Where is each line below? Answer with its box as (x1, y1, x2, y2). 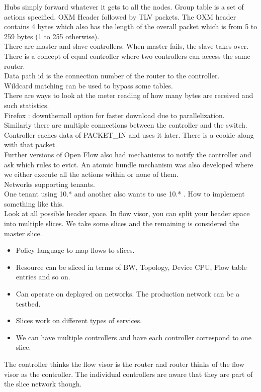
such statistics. (4, 100, 49, 110)
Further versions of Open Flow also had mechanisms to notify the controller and (4, 149, 251, 159)
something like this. (4, 198, 64, 209)
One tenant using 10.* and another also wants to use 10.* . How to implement (4, 188, 245, 199)
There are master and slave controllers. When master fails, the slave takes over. (4, 41, 249, 51)
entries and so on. (16, 271, 70, 282)
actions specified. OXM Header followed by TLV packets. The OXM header (4, 11, 236, 22)
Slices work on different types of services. (16, 315, 142, 326)
